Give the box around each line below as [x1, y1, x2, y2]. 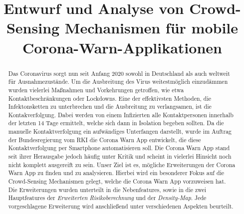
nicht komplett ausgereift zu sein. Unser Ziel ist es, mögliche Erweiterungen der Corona [8, 160, 236, 169]
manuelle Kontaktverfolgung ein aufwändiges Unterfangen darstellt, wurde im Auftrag [8, 127, 232, 136]
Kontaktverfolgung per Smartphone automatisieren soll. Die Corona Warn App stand [8, 144, 230, 152]
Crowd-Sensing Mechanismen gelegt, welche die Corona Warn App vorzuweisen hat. [8, 177, 226, 186]
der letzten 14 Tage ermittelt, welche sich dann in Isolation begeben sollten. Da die [8, 119, 224, 127]
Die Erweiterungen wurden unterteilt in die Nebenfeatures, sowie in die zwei [8, 185, 207, 194]
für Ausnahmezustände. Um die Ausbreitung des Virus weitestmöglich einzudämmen [8, 77, 228, 86]
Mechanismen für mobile [64, 17, 239, 38]
